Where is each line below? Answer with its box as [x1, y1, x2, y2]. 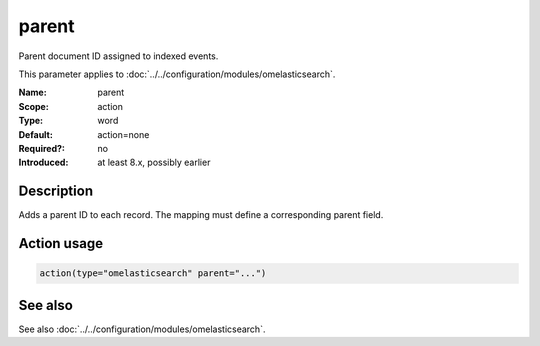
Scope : [18, 100, 49, 112]
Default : [18, 128, 54, 140]
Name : [18, 86, 47, 99]
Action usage [18, 235, 104, 252]
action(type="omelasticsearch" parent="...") [39, 268, 267, 279]
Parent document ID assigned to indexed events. [18, 50, 219, 62]
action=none [97, 128, 150, 140]
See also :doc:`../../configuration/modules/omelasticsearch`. [18, 323, 266, 335]
